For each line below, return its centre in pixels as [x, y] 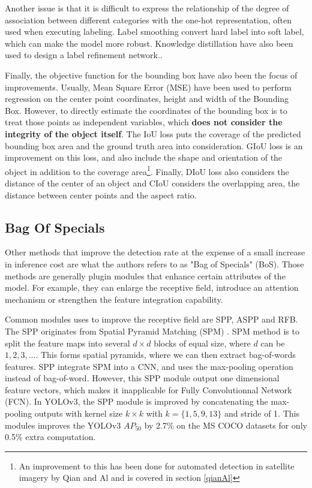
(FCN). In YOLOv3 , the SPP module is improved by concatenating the [136, 401]
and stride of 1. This [262, 413]
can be [273, 343]
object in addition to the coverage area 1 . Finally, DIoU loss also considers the [147, 170]
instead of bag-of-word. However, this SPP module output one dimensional [142, 378]
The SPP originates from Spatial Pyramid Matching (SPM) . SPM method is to [152, 331]
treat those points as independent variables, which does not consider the [144, 122]
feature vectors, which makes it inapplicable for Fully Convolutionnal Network [148, 389]
